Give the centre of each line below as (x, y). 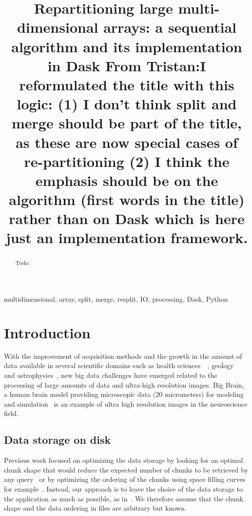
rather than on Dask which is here (127, 218)
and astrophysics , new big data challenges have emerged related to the (111, 375)
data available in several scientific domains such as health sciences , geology (119, 365)
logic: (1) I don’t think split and (127, 104)
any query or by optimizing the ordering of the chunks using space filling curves (125, 479)
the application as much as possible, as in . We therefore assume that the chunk (124, 498)
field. (11, 413)
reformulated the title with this (127, 84)
